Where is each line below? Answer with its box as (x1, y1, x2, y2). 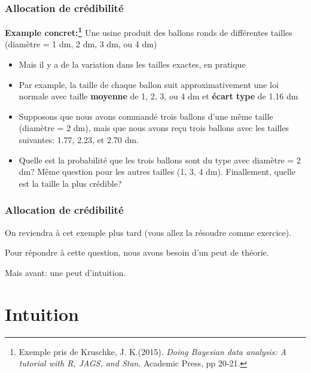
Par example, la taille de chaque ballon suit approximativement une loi (19, 78, 279, 90)
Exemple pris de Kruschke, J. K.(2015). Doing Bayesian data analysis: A (19, 345, 287, 357)
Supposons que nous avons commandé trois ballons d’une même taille (19, 110, 273, 122)
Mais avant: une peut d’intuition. (5, 266, 126, 278)
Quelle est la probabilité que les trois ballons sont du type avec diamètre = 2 (19, 153, 301, 166)
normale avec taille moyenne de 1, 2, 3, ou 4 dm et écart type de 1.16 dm (19, 90, 298, 102)
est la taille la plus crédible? (19, 177, 122, 189)
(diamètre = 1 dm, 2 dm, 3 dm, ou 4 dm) (5, 38, 157, 50)
